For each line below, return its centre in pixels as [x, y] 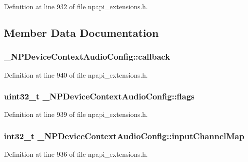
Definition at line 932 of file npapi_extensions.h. [76, 6]
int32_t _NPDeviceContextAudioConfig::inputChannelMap [124, 136]
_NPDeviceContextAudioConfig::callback [87, 57]
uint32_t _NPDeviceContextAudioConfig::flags [99, 96]
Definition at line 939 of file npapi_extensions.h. [76, 114]
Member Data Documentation [81, 32]
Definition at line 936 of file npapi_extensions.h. [76, 154]
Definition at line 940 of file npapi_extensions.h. [76, 74]
